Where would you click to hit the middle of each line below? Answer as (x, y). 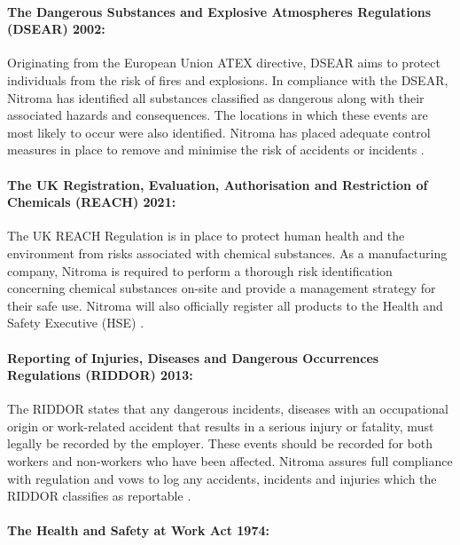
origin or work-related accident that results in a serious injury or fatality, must (221, 426)
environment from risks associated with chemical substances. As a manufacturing (227, 253)
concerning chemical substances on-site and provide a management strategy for (222, 288)
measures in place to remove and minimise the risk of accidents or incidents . (216, 150)
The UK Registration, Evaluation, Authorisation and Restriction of (218, 184)
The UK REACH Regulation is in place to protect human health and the (206, 236)
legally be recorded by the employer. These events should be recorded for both (220, 443)
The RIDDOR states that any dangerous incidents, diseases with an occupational (228, 409)
